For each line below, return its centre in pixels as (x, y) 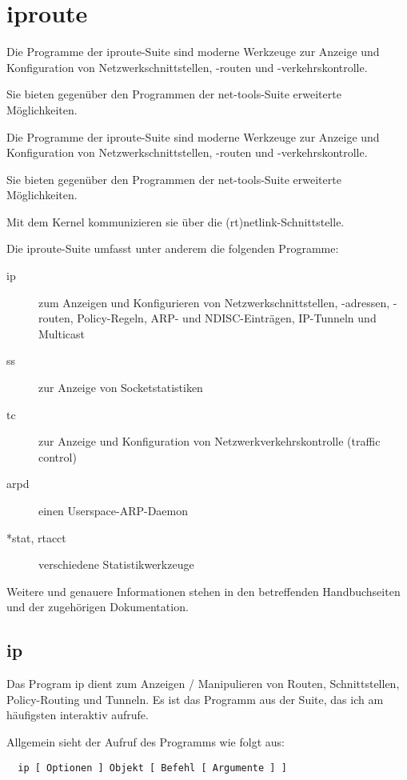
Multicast (62, 333)
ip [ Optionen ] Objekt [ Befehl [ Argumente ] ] (152, 768)
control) (58, 456)
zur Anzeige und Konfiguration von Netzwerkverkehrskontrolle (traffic (209, 441)
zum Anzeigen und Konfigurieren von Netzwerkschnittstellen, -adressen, (214, 302)
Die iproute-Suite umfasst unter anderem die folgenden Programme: (173, 248)
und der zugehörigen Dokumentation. (98, 607)
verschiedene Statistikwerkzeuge (116, 564)
